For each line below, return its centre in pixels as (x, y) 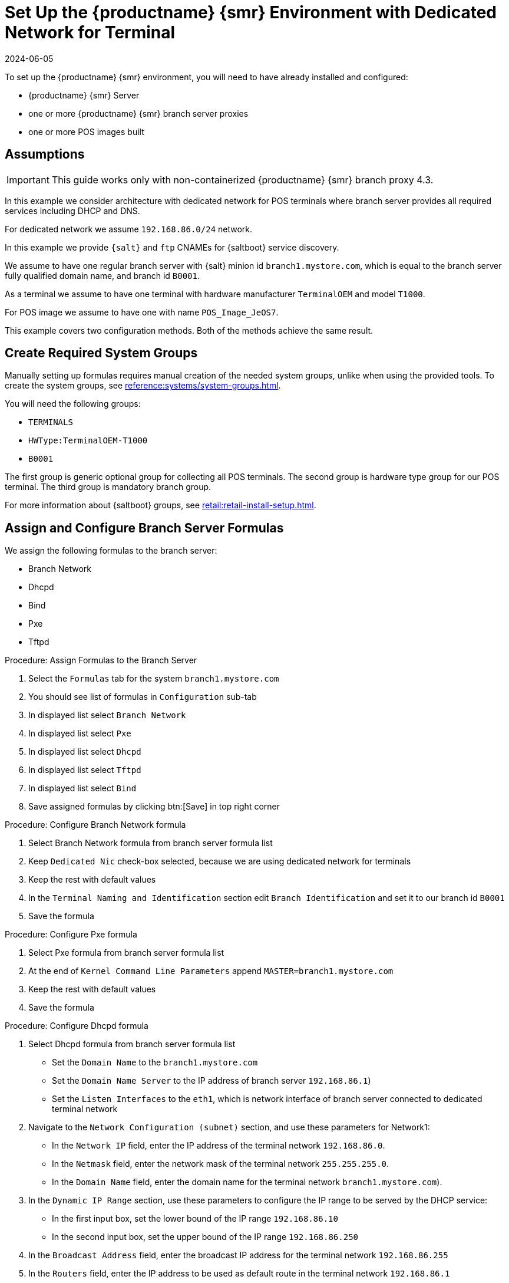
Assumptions (45, 154)
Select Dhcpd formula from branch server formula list (132, 1044)
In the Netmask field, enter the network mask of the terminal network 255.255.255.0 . (221, 1164)
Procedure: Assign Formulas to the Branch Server (101, 660)
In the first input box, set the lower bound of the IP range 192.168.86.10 (195, 1219)
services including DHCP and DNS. (72, 210)
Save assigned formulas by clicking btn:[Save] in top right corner (154, 807)
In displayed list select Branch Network (107, 715)
